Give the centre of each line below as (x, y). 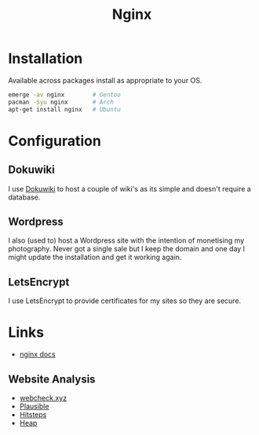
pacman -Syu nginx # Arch (61, 102)
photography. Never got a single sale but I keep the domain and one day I (127, 249)
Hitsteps (33, 415)
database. (24, 197)
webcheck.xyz (43, 397)
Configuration (55, 141)
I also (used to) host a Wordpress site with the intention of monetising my (126, 240)
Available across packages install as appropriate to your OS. (105, 80)
